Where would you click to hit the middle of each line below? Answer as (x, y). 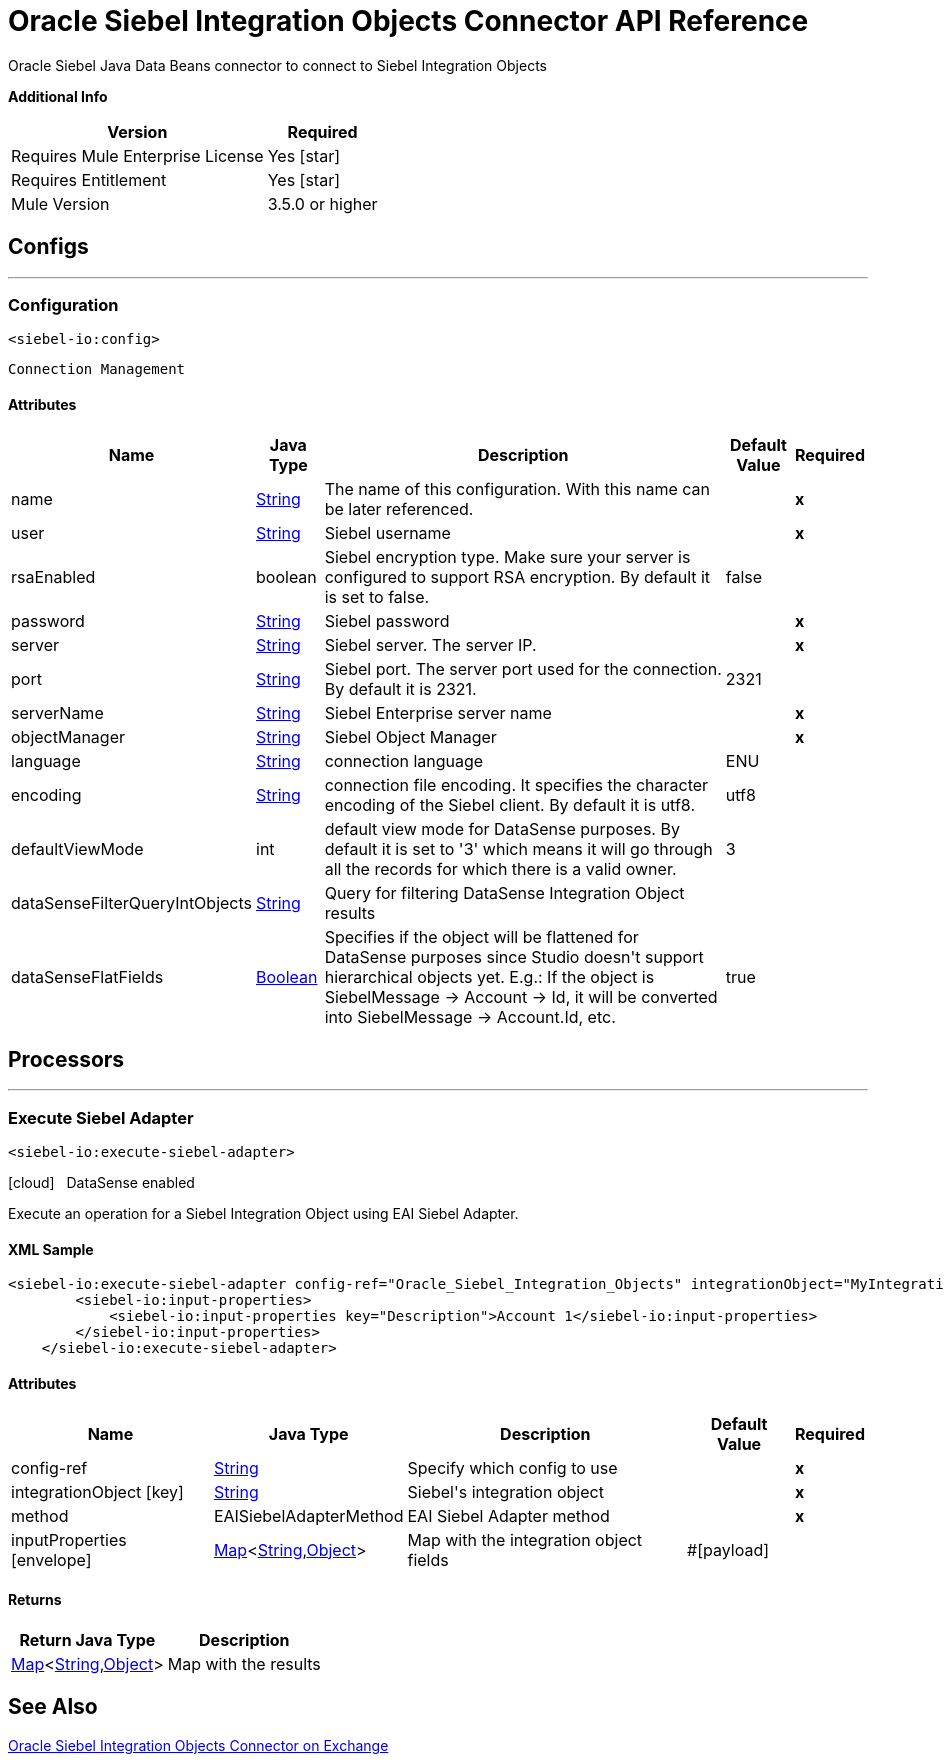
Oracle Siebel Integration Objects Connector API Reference (408, 21)
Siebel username (387, 532)
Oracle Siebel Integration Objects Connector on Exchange (198, 1745)
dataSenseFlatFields (87, 976)
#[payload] (728, 1549)
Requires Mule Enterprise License (137, 155)
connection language (404, 760)
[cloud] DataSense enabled (101, 1183)
